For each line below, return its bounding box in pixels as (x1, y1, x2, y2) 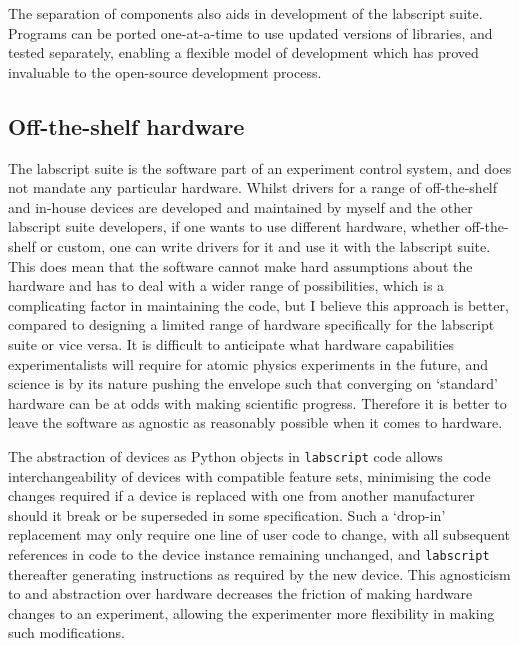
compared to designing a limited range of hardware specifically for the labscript (8, 314, 495, 335)
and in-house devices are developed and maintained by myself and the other (8, 196, 473, 217)
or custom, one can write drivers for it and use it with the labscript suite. (40, 235, 491, 256)
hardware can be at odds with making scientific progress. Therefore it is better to (8, 392, 507, 413)
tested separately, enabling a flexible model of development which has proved (8, 42, 479, 63)
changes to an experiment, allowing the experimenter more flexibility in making (8, 602, 495, 623)
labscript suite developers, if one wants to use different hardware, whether (8, 216, 461, 237)
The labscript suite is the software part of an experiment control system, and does (8, 157, 512, 178)
